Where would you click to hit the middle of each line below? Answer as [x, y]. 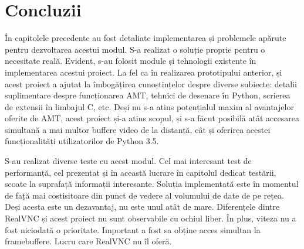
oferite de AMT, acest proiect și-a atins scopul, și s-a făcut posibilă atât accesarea [152, 118]
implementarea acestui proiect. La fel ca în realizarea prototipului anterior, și [143, 72]
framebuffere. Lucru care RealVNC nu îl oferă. [88, 241]
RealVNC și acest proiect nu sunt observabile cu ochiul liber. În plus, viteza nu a [151, 218]
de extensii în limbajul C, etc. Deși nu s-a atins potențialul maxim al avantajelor [149, 106]
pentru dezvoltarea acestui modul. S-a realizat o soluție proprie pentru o [135, 49]
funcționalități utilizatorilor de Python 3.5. [82, 141]
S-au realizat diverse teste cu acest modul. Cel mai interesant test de [128, 161]
